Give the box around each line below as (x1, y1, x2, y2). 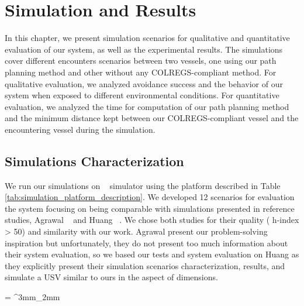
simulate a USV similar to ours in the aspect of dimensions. (5, 271, 218, 283)
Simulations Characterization (5, 152, 184, 170)
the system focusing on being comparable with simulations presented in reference (5, 202, 295, 214)
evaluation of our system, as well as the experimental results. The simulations (5, 43, 283, 55)
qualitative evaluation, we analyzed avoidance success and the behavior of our (5, 77, 283, 90)
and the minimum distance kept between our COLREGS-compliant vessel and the (5, 112, 299, 124)
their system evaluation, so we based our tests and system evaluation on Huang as (5, 248, 299, 260)
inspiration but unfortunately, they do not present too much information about (5, 236, 288, 249)
